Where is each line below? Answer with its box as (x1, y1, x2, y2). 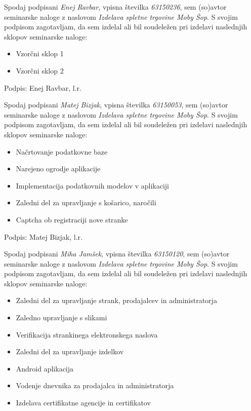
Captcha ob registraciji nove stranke (16, 214, 128, 225)
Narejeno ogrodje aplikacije (16, 163, 101, 174)
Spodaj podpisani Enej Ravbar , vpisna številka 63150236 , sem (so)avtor (4, 2, 227, 12)
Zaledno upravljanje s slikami (16, 312, 107, 323)
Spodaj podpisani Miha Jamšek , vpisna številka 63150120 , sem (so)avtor (4, 248, 230, 259)
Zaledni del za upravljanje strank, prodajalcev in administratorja (16, 295, 217, 306)
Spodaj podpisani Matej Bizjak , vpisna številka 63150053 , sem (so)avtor (4, 99, 228, 110)
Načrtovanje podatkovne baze (16, 146, 108, 157)
